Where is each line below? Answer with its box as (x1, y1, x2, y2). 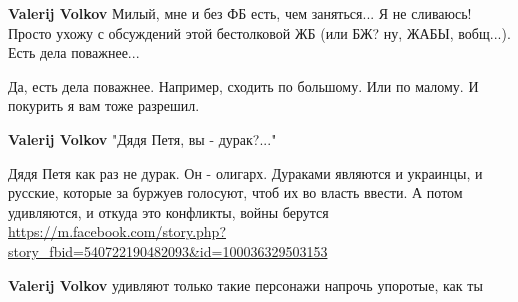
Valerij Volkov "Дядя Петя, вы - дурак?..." (8, 128, 277, 149)
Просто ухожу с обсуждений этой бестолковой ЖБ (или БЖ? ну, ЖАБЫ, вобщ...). (8, 22, 511, 43)
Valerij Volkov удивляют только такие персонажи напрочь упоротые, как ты (8, 274, 483, 295)
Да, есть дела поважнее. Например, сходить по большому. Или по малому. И (8, 75, 479, 96)
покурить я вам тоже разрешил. (8, 95, 200, 116)
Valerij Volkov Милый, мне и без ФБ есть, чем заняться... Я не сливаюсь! (8, 3, 472, 23)
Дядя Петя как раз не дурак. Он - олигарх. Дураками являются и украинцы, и (8, 162, 483, 183)
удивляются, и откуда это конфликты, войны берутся (8, 201, 329, 222)
